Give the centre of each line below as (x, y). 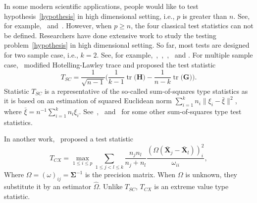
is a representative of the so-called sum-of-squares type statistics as (146, 91)
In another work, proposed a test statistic (69, 139)
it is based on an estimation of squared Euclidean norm (88, 101)
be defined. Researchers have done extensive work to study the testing (110, 35)
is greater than (205, 16)
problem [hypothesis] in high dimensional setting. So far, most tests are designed (127, 45)
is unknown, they (211, 174)
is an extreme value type (191, 186)
